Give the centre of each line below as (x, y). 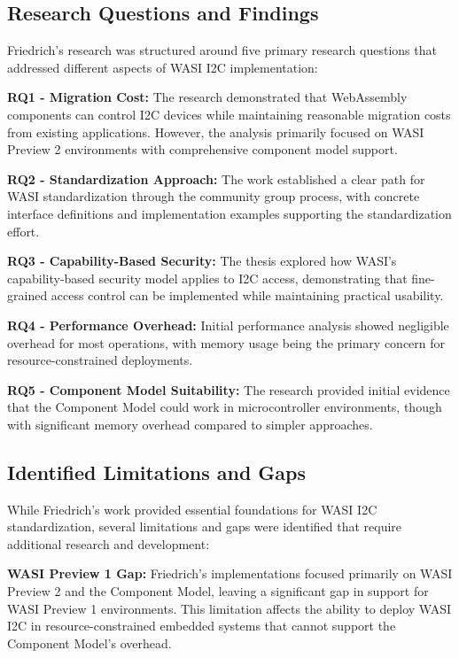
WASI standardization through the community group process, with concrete (214, 196)
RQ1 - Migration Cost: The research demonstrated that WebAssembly (207, 97)
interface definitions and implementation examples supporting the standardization (229, 213)
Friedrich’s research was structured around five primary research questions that (222, 50)
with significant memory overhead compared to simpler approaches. (190, 424)
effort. (23, 231)
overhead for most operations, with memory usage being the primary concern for (226, 342)
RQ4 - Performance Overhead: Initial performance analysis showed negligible (228, 325)
